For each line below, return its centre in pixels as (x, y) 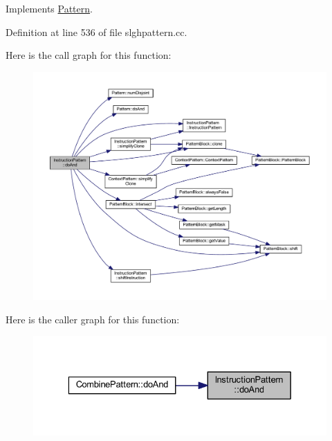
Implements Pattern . (49, 8)
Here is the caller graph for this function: (93, 319)
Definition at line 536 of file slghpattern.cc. (96, 31)
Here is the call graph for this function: (89, 55)
